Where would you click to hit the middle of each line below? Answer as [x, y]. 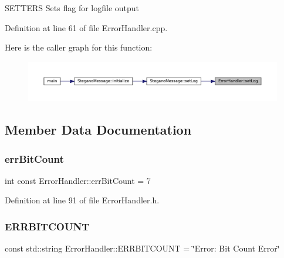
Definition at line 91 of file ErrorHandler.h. [82, 200]
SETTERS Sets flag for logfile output [72, 8]
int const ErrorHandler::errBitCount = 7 [78, 180]
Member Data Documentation [98, 130]
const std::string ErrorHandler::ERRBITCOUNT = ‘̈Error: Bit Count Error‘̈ [142, 248]
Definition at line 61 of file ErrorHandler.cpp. [86, 27]
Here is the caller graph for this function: [79, 47]
